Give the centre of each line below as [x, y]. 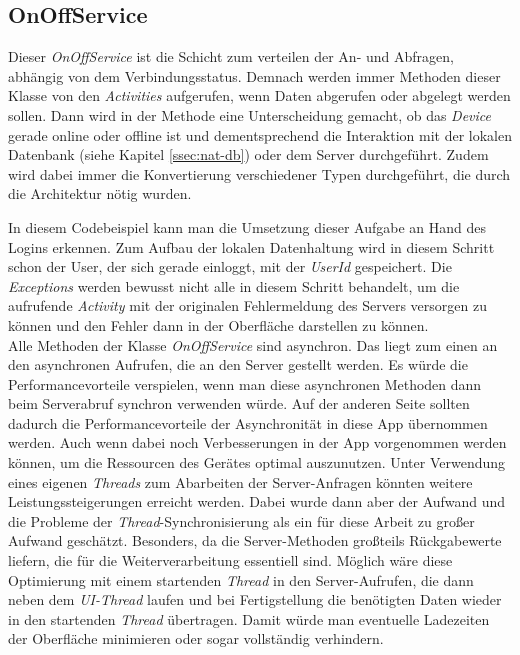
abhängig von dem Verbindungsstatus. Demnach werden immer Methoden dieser [254, 75]
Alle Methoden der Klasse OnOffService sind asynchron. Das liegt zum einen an [253, 344]
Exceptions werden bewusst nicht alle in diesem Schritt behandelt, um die [234, 285]
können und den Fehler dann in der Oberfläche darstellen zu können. [218, 324]
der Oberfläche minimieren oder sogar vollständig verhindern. [196, 638]
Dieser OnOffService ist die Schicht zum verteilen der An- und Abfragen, [231, 56]
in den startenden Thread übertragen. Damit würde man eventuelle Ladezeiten [249, 618]
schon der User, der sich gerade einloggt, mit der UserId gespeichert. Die [230, 266]
